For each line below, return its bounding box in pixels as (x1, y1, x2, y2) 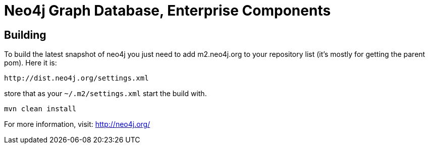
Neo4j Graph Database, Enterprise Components (4, 2, 331, 19)
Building (4, 28, 46, 41)
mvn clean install (4, 105, 77, 113)
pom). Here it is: (4, 58, 57, 67)
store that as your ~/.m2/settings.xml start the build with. (4, 89, 207, 98)
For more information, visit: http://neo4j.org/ (4, 120, 150, 129)
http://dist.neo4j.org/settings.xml (4, 74, 149, 83)
